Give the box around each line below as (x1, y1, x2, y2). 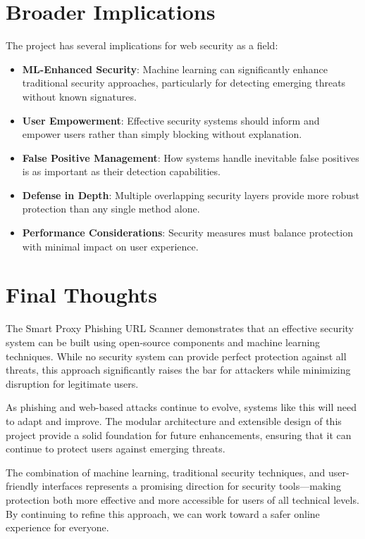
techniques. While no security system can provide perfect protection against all (6, 348, 347, 363)
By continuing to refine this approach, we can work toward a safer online (6, 506, 320, 521)
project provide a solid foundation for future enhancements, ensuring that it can (6, 427, 352, 442)
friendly (6, 478, 39, 493)
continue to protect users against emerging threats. (6, 441, 225, 456)
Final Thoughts (6, 280, 158, 309)
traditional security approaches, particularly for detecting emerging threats (22, 75, 346, 90)
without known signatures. (22, 89, 137, 103)
